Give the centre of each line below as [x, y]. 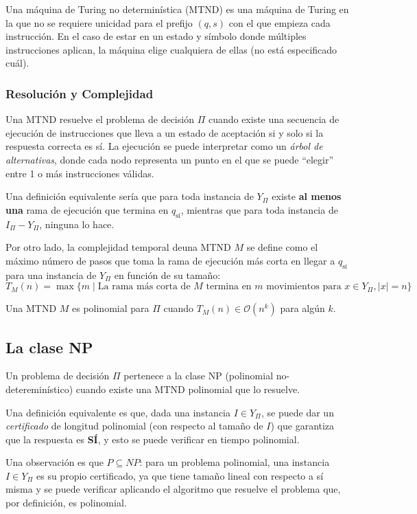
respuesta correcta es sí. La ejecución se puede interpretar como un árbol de [164, 146]
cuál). [17, 63]
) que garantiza [302, 426]
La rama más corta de [144, 287]
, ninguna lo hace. [77, 224]
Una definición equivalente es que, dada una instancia [118, 412]
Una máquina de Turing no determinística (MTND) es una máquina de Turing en [177, 9]
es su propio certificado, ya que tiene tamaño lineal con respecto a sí [180, 475]
